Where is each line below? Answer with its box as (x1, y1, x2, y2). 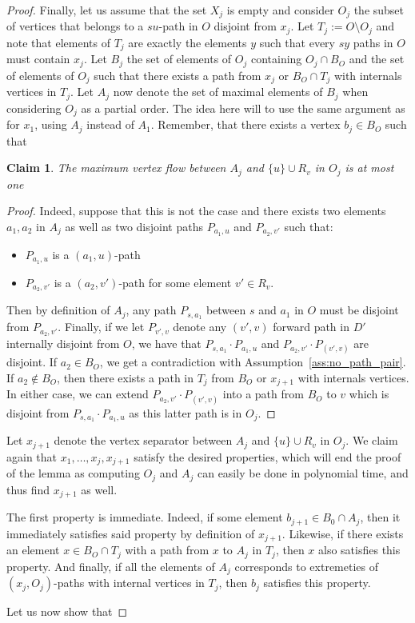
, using (34, 116, 67, 133)
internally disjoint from (6, 335, 120, 352)
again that (6, 448, 58, 465)
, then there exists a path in (57, 369, 194, 385)
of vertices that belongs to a (6, 18, 144, 34)
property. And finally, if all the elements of (6, 557, 215, 574)
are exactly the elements (128, 34, 247, 50)
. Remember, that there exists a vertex (150, 116, 341, 133)
